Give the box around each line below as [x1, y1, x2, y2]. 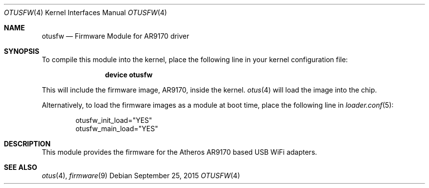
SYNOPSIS [4, 47, 40, 55]
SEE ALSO [4, 163, 37, 171]
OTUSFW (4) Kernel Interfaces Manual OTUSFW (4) [4, 8, 167, 17]
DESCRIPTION [4, 140, 51, 148]
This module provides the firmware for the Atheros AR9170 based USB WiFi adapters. [42, 148, 317, 156]
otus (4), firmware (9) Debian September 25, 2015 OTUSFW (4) [42, 171, 240, 180]
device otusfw [105, 70, 153, 79]
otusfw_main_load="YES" [75, 124, 158, 133]
